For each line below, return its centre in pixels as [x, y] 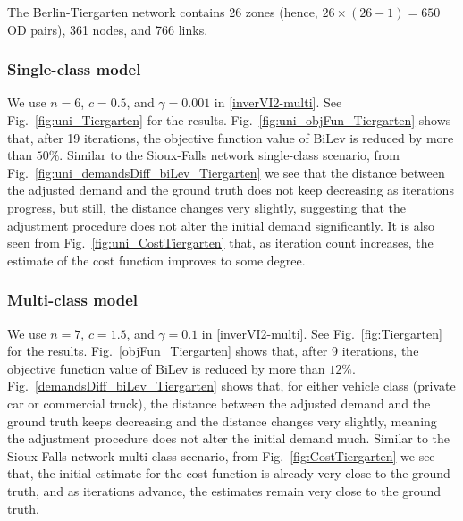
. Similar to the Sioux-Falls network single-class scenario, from [230, 155]
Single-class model [74, 69]
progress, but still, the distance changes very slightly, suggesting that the [207, 207]
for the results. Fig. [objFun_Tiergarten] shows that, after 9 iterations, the [213, 351]
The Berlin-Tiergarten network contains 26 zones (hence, [163, 12]
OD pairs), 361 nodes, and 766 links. [108, 29]
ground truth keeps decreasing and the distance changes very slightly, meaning [222, 420]
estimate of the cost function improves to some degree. [156, 260]
